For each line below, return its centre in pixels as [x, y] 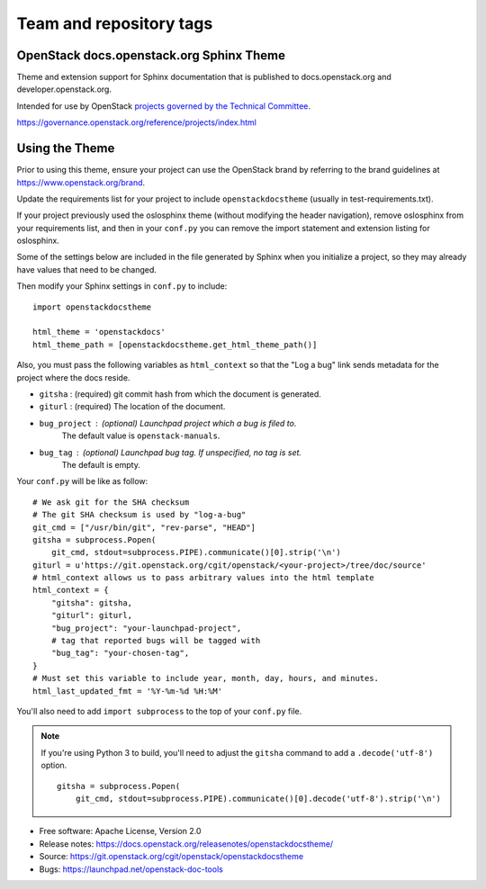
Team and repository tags [115, 23]
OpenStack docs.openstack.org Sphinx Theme [151, 55]
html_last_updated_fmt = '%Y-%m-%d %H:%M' [128, 691]
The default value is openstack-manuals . [141, 436]
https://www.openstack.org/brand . [81, 182]
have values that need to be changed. [87, 269]
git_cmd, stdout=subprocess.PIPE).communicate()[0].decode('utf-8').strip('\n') [258, 798]
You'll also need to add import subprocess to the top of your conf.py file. [159, 711]
